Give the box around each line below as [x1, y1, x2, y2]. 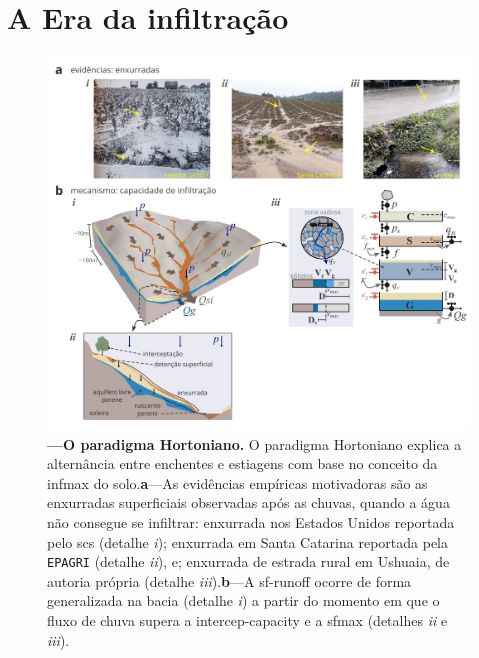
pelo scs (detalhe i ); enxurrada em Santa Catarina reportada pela [47, 531, 448, 552]
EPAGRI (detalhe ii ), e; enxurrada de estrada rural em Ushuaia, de [47, 551, 450, 572]
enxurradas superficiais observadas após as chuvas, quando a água [47, 492, 450, 513]
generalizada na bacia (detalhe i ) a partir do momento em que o [47, 590, 440, 611]
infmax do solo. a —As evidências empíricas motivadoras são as [47, 472, 428, 493]
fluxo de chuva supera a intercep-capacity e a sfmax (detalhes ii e [47, 610, 448, 631]
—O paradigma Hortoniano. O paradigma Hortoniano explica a [47, 433, 462, 454]
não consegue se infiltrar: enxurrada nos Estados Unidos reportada [47, 511, 455, 532]
